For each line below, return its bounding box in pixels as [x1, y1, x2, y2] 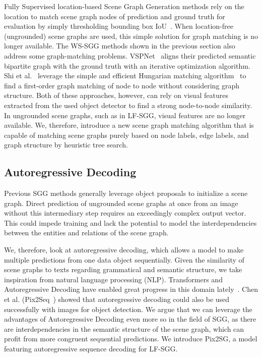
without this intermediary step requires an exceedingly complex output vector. [4, 208, 246, 218]
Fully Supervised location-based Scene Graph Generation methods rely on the [4, 1, 244, 11]
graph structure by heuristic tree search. [4, 139, 128, 150]
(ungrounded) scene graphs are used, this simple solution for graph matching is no [4, 30, 258, 41]
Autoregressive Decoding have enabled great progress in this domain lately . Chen [4, 284, 258, 294]
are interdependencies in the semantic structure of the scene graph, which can [4, 323, 244, 334]
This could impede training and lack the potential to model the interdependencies [4, 217, 257, 228]
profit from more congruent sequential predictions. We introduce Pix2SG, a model [4, 333, 257, 344]
